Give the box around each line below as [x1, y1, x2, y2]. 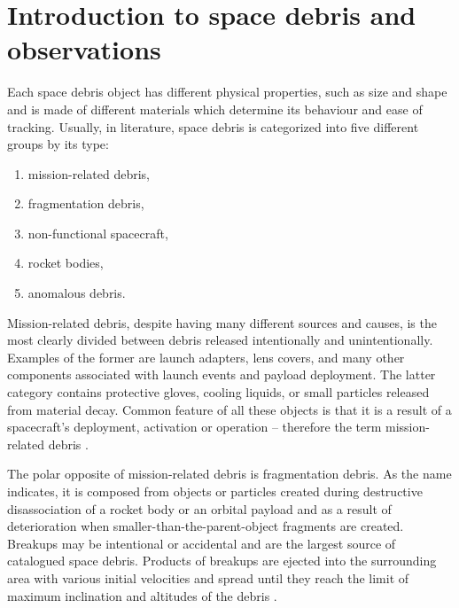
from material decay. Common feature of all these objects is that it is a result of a [7, 400, 452, 418]
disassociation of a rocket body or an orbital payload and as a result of [7, 499, 392, 518]
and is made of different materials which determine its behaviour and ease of [7, 99, 423, 118]
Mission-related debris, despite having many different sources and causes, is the [7, 313, 437, 331]
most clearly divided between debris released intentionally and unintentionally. [7, 331, 433, 349]
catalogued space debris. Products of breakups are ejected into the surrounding [7, 551, 437, 570]
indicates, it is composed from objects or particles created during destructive [7, 482, 423, 500]
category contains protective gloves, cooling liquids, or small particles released [7, 383, 430, 401]
